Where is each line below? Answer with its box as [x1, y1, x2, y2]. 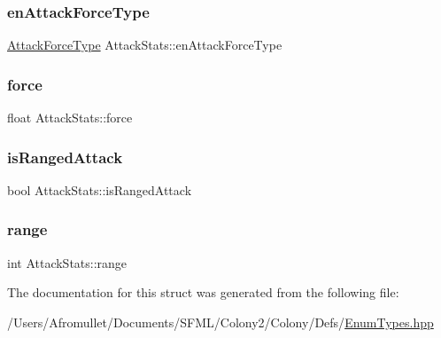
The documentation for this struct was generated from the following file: [7, 283, 399, 302]
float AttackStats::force [7, 108, 133, 127]
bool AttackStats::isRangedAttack [7, 180, 192, 199]
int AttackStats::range [7, 253, 128, 271]
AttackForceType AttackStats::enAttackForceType [7, 35, 282, 54]
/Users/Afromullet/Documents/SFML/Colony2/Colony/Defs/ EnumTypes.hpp [7, 312, 434, 331]
